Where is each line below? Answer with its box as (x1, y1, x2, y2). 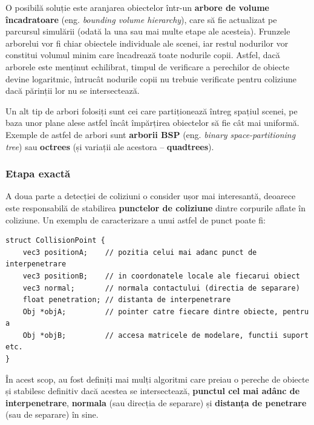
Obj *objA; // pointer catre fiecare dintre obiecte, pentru (22, 307, 309, 316)
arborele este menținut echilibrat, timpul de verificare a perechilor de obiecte (5, 60, 290, 73)
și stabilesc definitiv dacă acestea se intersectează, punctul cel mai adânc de (5, 384, 300, 397)
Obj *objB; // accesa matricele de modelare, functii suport (22, 331, 309, 340)
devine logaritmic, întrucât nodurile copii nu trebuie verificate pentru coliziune (5, 72, 296, 85)
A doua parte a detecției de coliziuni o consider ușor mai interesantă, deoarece (5, 189, 296, 202)
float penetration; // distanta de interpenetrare (22, 295, 231, 305)
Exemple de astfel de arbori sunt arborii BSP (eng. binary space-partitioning (5, 128, 296, 140)
